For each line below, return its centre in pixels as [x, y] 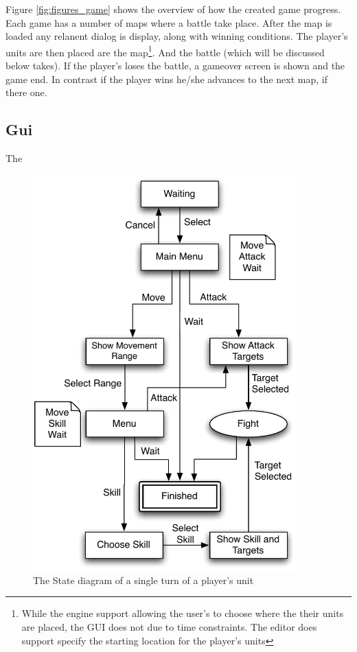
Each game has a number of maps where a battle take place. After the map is [169, 22]
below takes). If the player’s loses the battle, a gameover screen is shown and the [175, 66]
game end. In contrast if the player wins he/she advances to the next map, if [166, 79]
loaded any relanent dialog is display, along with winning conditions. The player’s [177, 36]
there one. [26, 92]
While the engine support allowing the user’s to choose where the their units [183, 613]
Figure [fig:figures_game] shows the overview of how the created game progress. [173, 9]
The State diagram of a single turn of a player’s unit [143, 580]
